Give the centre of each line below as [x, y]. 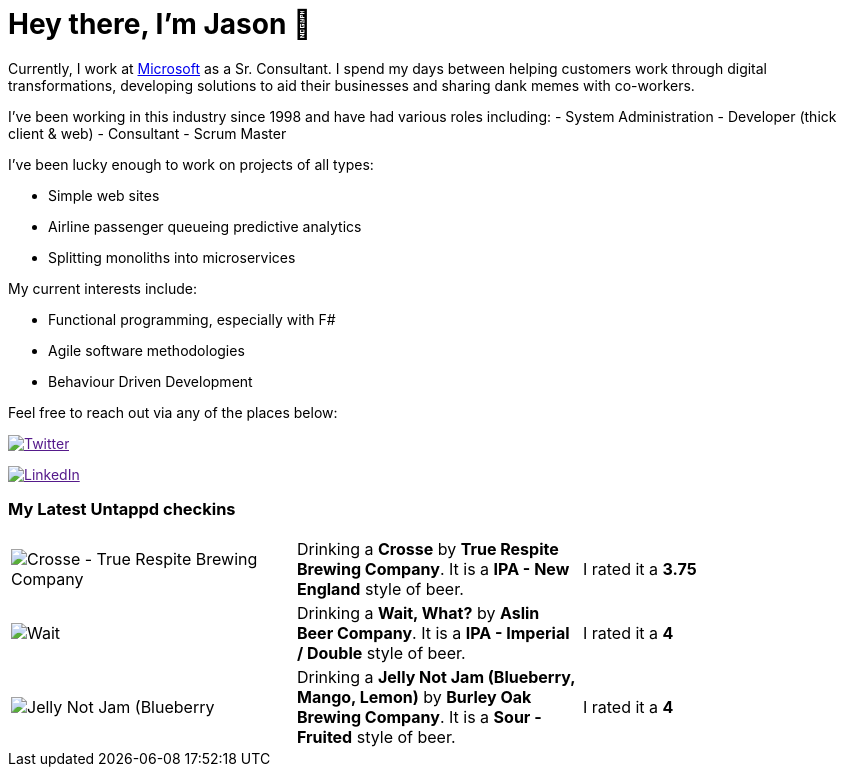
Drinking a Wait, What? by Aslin [418, 612]
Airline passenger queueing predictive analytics [205, 226]
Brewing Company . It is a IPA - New [433, 568]
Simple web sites [104, 195]
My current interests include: [102, 288]
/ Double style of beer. [381, 652]
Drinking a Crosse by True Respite [427, 548]
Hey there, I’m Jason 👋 [160, 24]
